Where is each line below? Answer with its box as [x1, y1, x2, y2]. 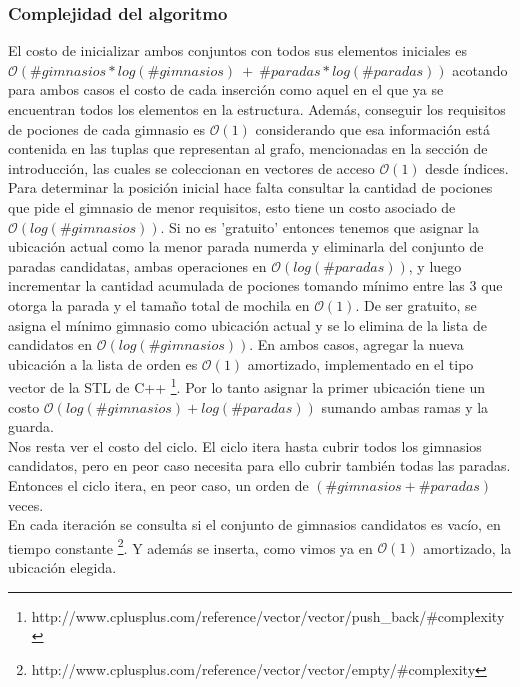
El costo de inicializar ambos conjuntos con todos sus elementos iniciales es [8, 40, 467, 61]
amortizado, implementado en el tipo [247, 353, 474, 374]
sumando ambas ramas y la [321, 396, 489, 417]
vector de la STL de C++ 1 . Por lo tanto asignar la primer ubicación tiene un [8, 374, 486, 397]
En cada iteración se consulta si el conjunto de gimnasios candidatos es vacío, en [8, 514, 501, 535]
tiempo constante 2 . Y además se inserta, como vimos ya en [8, 534, 373, 558]
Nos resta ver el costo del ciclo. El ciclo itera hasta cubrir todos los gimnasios [8, 435, 482, 456]
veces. [8, 494, 44, 515]
